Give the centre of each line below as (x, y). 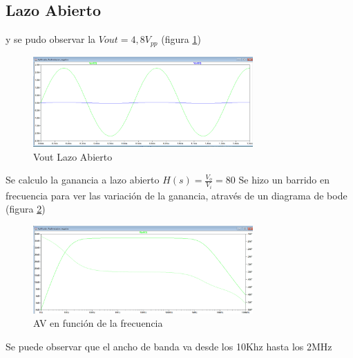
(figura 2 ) (26, 209)
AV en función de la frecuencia (98, 323)
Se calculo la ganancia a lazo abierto (83, 180)
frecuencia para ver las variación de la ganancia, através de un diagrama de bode (176, 195)
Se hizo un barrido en (284, 180)
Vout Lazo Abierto (73, 156)
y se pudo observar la (51, 39)
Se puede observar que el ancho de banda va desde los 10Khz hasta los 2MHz (169, 346)
